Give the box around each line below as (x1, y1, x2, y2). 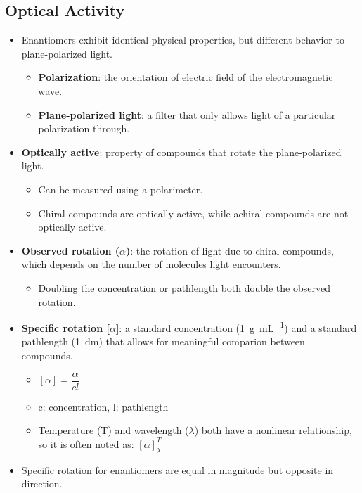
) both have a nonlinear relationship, (194, 423, 352, 437)
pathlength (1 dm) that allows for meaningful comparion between (21, 334, 305, 349)
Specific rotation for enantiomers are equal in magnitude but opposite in (21, 462, 334, 477)
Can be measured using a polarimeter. (38, 181, 203, 196)
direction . (21, 476, 63, 491)
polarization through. (38, 121, 130, 136)
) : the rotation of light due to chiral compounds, (126, 243, 334, 257)
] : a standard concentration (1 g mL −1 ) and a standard (115, 319, 357, 335)
